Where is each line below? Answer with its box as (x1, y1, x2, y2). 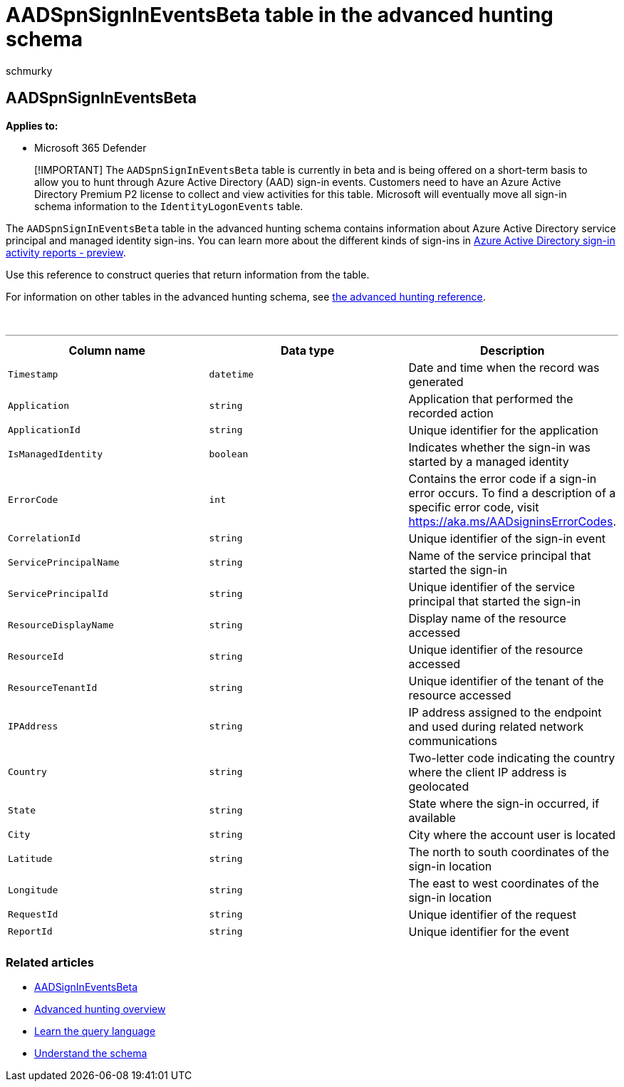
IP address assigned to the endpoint (408, 704, 602, 719)
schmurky (6, 64, 53, 77)
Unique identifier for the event (408, 924, 569, 939)
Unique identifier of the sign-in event (408, 531, 606, 546)
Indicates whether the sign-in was (408, 440, 591, 454)
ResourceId (8, 651, 64, 662)
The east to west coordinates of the (408, 875, 599, 890)
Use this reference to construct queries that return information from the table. (6, 268, 370, 281)
